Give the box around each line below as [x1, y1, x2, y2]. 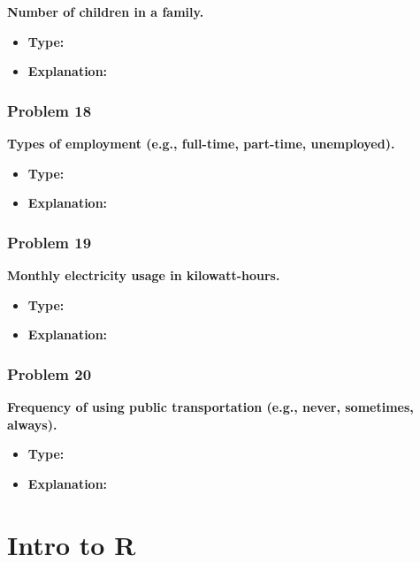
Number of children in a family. [7, 3, 204, 20]
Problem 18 [7, 99, 92, 121]
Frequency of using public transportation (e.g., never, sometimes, [7, 398, 414, 415]
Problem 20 [7, 362, 92, 384]
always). [7, 415, 57, 433]
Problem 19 [7, 231, 92, 253]
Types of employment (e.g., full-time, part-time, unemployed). [7, 134, 395, 152]
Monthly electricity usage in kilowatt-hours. [7, 266, 280, 284]
